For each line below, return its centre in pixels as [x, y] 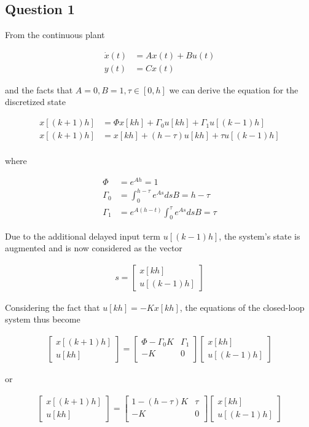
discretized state [35, 102]
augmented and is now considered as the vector [94, 248]
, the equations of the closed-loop [242, 307]
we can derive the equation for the [234, 89]
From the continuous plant [55, 35]
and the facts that [39, 89]
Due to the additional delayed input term [83, 236]
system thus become [43, 319]
